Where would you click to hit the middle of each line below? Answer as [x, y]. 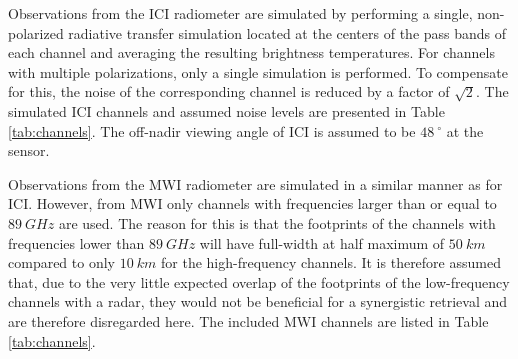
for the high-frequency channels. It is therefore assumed [331, 262]
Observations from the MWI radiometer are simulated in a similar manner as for [255, 183]
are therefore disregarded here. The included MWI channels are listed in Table [248, 320]
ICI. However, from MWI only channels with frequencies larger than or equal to [252, 203]
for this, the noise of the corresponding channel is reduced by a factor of [229, 91]
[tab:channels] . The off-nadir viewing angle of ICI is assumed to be [212, 130]
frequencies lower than [76, 242]
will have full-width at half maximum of [322, 242]
